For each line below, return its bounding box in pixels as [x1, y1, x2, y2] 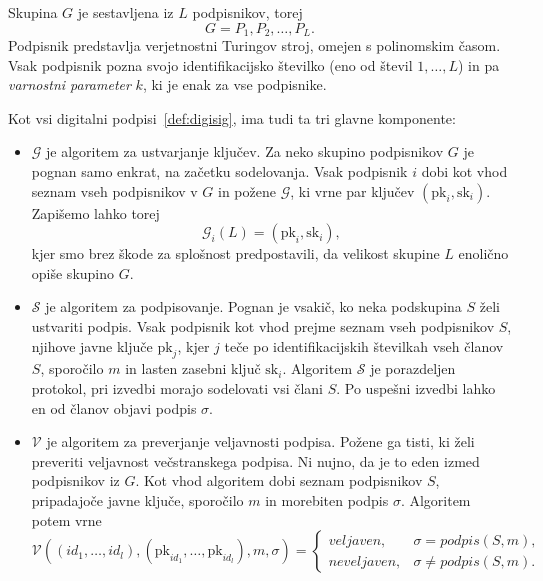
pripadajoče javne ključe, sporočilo [31, 489, 244, 510]
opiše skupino [31, 262, 115, 283]
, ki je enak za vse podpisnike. [142, 74, 327, 95]
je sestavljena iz [77, 2, 174, 22]
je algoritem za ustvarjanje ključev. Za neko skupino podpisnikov [46, 141, 444, 162]
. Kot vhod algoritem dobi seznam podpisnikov [135, 470, 423, 491]
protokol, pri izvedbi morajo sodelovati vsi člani [31, 377, 323, 398]
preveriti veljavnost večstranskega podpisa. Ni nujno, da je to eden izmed [31, 450, 480, 471]
